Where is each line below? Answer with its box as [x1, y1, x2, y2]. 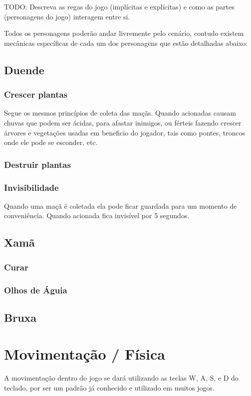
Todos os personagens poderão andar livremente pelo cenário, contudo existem [4, 28, 244, 38]
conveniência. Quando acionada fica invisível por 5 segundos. [4, 210, 190, 221]
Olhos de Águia [4, 283, 67, 296]
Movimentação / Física [4, 344, 165, 364]
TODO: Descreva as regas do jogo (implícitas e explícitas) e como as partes [4, 1, 235, 11]
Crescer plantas [4, 88, 68, 101]
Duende [4, 62, 44, 77]
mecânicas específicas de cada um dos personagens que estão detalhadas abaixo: [4, 37, 248, 48]
